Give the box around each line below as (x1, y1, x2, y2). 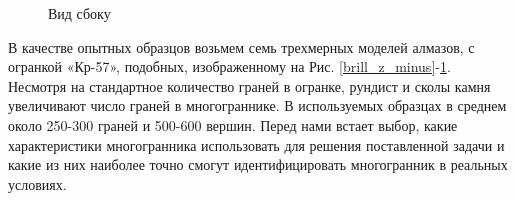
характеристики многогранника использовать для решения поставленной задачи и (8, 134, 505, 155)
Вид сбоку (48, 3, 111, 23)
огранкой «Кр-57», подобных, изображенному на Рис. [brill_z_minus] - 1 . (8, 56, 451, 77)
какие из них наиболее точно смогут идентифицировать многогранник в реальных (8, 154, 508, 175)
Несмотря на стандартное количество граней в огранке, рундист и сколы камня (8, 75, 491, 96)
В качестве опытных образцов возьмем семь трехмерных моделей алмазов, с (8, 36, 475, 57)
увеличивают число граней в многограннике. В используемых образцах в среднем (8, 95, 507, 116)
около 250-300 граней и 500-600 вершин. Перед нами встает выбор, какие (8, 114, 458, 135)
